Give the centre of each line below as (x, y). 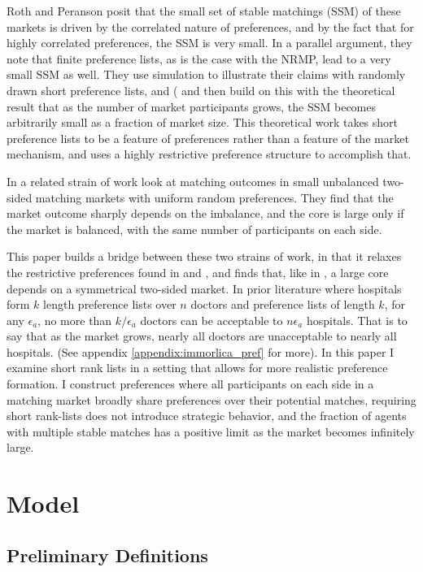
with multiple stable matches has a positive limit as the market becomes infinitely (211, 431)
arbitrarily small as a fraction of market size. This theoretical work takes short (203, 122)
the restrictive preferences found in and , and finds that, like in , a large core (198, 272)
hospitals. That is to (357, 320)
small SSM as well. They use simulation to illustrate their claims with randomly (206, 74)
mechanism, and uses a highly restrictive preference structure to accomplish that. (209, 154)
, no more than (75, 320)
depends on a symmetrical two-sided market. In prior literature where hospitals (204, 288)
